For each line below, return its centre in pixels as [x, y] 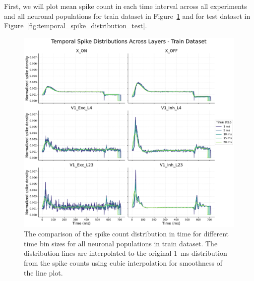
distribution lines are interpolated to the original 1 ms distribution [126, 253]
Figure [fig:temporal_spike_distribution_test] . [76, 26]
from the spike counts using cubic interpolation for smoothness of [123, 262]
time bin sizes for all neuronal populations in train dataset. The [121, 243]
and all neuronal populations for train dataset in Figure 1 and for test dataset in [127, 16]
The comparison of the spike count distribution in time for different [127, 234]
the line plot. [43, 272]
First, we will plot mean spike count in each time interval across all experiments [126, 6]
